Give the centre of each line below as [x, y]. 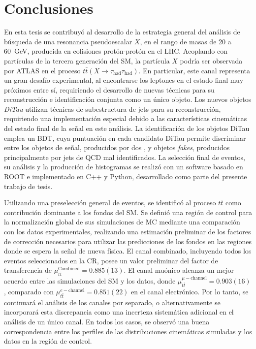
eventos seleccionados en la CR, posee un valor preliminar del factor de [111, 260]
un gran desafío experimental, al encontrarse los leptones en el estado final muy [124, 80]
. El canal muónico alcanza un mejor [179, 270]
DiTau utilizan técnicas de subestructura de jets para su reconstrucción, [112, 109]
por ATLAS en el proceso [42, 70]
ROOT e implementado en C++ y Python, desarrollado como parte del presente [126, 176]
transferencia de [28, 270]
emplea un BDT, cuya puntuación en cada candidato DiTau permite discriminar [125, 138]
